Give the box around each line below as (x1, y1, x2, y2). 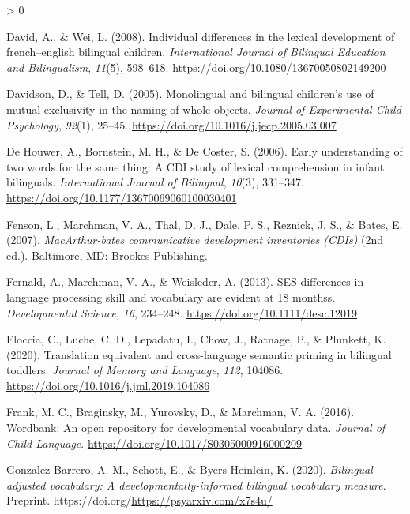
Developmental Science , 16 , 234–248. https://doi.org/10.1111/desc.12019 (6, 304, 358, 321)
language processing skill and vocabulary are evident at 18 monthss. (6, 288, 336, 305)
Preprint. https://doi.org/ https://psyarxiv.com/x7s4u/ (6, 492, 273, 508)
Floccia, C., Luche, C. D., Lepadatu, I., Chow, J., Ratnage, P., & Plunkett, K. (6, 331, 386, 347)
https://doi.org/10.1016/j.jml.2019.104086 (6, 377, 210, 393)
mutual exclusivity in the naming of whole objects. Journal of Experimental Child (6, 100, 401, 117)
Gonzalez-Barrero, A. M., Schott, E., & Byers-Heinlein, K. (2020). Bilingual (6, 461, 373, 478)
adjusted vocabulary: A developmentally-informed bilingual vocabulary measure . (6, 476, 386, 493)
